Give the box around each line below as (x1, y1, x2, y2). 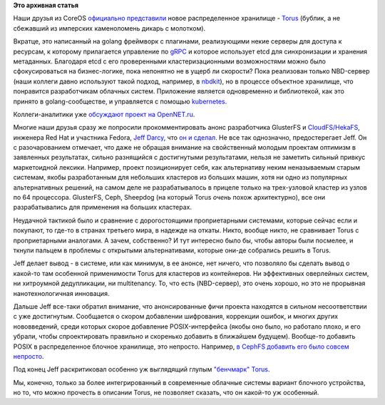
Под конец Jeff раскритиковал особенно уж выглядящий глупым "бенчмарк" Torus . (13, 365, 270, 374)
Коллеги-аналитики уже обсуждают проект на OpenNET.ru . (13, 110, 195, 118)
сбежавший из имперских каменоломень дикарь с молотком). (13, 24, 206, 32)
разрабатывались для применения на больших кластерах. (13, 203, 192, 212)
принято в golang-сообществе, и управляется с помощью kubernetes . (13, 97, 227, 106)
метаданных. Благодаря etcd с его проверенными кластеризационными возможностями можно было (13, 57, 326, 66)
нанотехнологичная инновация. (13, 289, 110, 297)
